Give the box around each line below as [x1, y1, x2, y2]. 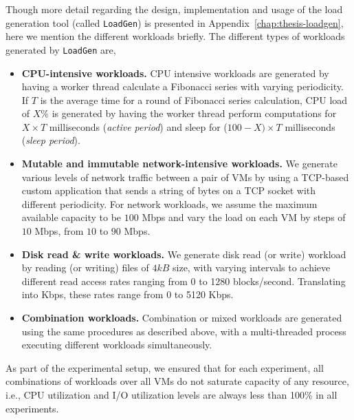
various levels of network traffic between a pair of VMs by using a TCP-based [21, 169, 349, 184]
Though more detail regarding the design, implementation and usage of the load [5, 2, 343, 16]
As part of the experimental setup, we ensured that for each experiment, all [5, 360, 324, 375]
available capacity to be [21, 210, 122, 224]
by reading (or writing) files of [21, 260, 149, 275]
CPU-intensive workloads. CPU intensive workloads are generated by [21, 65, 329, 80]
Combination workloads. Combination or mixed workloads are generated [21, 311, 342, 324]
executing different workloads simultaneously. [21, 337, 212, 352]
